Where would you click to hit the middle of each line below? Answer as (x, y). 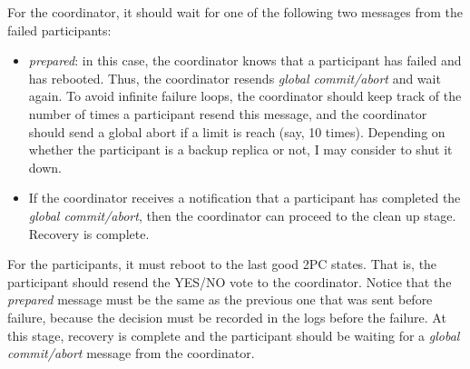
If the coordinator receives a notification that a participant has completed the (245, 198)
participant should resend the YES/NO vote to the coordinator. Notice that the (230, 281)
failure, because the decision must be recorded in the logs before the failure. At (227, 317)
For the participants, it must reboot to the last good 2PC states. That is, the (222, 264)
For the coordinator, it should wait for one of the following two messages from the (235, 12)
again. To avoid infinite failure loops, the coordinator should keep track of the (245, 96)
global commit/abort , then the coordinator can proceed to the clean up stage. (242, 215)
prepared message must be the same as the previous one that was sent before (220, 299)
